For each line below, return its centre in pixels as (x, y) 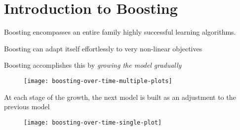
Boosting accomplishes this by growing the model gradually (93, 65)
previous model (27, 107)
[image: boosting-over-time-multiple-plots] (98, 81)
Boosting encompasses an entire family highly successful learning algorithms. (120, 32)
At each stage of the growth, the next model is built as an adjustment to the (120, 97)
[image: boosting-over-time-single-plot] (93, 122)
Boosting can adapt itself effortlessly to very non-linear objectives (103, 48)
